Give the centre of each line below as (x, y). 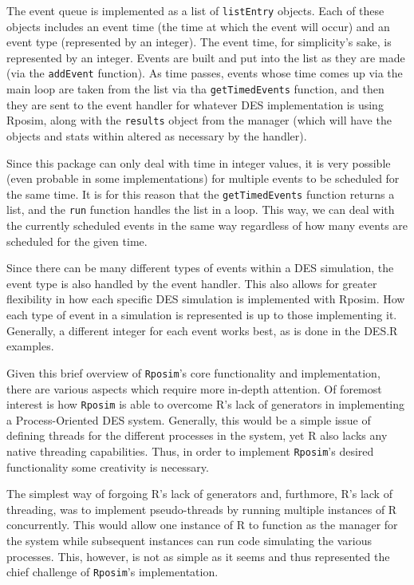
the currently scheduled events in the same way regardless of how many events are (207, 225)
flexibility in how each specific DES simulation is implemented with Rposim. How (206, 299)
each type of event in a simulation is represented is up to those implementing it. (202, 315)
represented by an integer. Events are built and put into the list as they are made (206, 57)
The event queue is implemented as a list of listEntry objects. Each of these (195, 10)
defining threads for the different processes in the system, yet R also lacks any (197, 435)
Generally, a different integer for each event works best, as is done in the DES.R (202, 330)
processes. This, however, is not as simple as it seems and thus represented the (198, 556)
